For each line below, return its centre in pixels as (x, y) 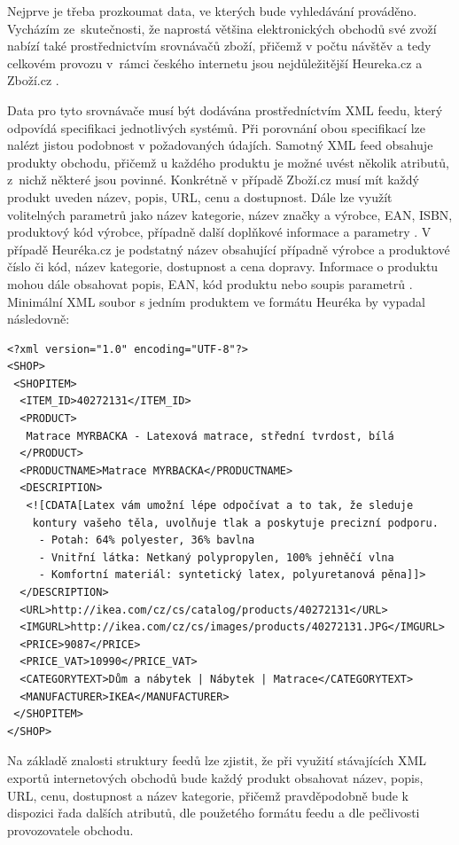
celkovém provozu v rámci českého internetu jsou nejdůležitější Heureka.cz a (215, 63)
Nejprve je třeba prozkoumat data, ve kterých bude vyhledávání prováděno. (212, 11)
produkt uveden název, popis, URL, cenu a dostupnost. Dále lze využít (200, 196)
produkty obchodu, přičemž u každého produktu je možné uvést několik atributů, (228, 162)
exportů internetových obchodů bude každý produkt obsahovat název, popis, (215, 777)
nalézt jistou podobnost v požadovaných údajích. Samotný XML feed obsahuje (220, 145)
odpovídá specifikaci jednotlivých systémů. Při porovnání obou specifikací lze (216, 127)
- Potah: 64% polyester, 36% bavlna (147, 540)
